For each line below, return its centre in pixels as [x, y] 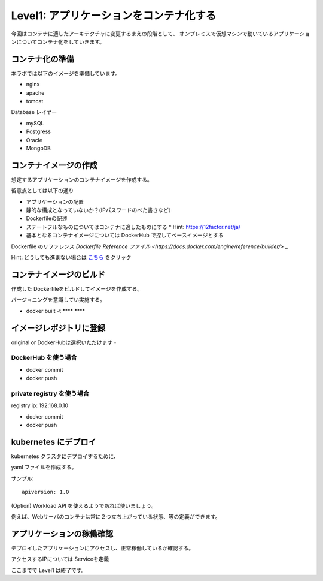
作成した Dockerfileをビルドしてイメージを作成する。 [77, 288]
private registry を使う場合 [50, 393]
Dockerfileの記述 [47, 218]
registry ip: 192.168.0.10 [40, 405]
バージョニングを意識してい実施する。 [58, 300]
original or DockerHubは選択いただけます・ [65, 342]
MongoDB [38, 148]
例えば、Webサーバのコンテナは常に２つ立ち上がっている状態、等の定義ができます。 [116, 516]
